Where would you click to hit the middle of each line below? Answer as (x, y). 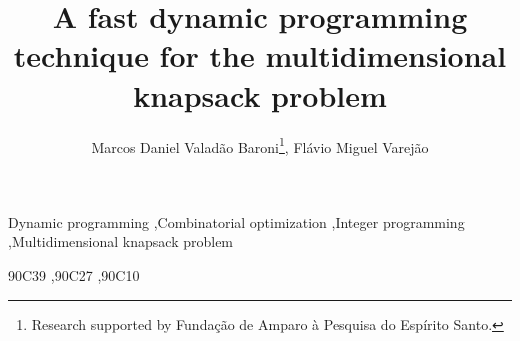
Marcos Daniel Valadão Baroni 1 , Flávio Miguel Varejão (260, 145)
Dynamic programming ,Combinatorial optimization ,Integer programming (236, 221)
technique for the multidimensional (260, 55)
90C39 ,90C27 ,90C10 (74, 274)
